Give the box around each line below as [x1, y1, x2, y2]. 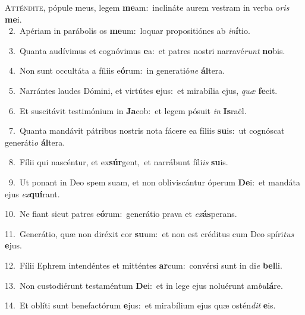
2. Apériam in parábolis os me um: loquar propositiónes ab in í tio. [8, 24, 250, 37]
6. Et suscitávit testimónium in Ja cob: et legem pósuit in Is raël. [8, 104, 247, 116]
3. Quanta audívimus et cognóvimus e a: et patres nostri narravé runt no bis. [8, 44, 285, 56]
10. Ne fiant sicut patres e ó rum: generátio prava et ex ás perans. [5, 207, 237, 220]
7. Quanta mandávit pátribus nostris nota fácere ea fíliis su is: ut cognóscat [8, 124, 285, 137]
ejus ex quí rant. [5, 187, 60, 200]
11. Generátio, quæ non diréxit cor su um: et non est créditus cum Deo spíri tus [5, 227, 294, 240]
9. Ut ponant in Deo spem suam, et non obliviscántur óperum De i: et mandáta [8, 175, 301, 188]
